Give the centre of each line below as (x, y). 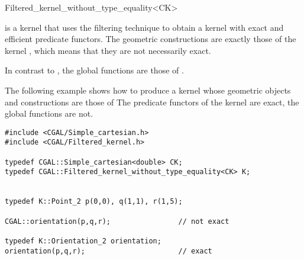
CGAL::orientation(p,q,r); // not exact (117, 221)
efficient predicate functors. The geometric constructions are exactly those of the (151, 39)
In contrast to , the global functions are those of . (94, 70)
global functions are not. (49, 113)
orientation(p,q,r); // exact (109, 251)
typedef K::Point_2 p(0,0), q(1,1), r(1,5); (94, 202)
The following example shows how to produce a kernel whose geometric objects (148, 90)
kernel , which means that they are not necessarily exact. (108, 50)
